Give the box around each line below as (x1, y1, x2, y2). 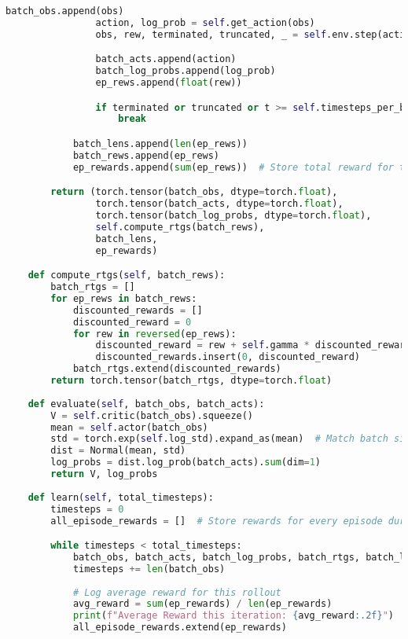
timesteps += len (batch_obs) (72, 563, 226, 575)
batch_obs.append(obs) (6, 6, 124, 17)
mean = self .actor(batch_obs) (50, 421, 208, 433)
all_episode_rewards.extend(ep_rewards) (72, 622, 287, 633)
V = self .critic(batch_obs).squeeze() (50, 409, 254, 421)
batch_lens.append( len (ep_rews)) (72, 138, 248, 149)
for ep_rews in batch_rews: (50, 292, 197, 304)
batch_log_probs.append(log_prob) (95, 65, 276, 77)
